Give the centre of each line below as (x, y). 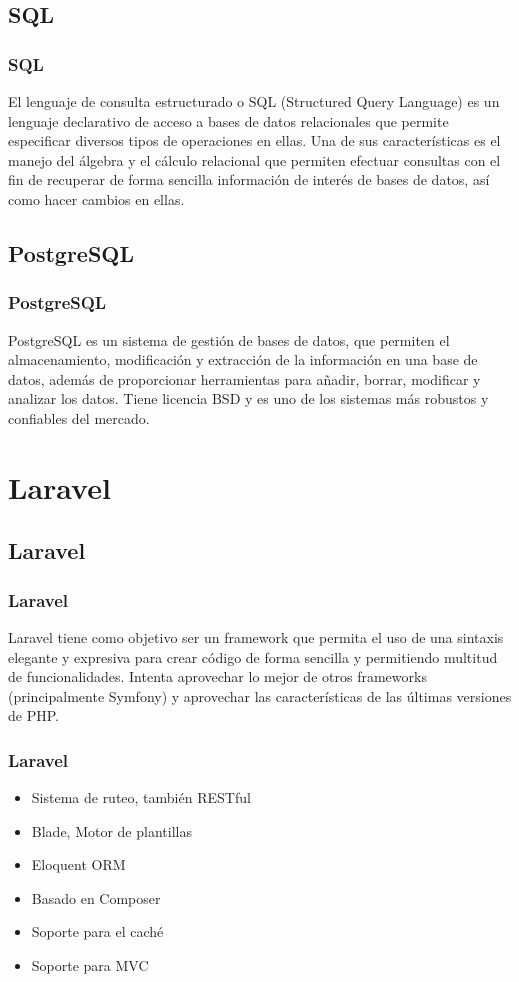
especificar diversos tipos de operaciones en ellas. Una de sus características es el (254, 140)
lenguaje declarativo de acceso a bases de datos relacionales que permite (228, 120)
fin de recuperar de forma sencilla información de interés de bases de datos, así (249, 179)
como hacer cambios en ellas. (96, 198)
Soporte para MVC (90, 965)
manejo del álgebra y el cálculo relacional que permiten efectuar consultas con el (254, 159)
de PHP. (33, 715)
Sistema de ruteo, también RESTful (141, 797)
